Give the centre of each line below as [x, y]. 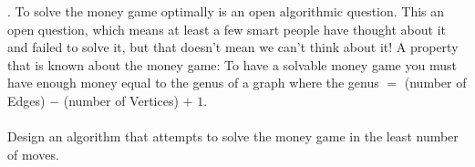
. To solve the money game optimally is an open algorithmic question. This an [226, 11]
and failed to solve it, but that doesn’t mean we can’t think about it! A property [233, 47]
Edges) [26, 100]
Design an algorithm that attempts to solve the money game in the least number [233, 136]
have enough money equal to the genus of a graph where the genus [193, 83]
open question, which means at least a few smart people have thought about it [227, 29]
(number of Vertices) [121, 100]
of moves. [33, 154]
